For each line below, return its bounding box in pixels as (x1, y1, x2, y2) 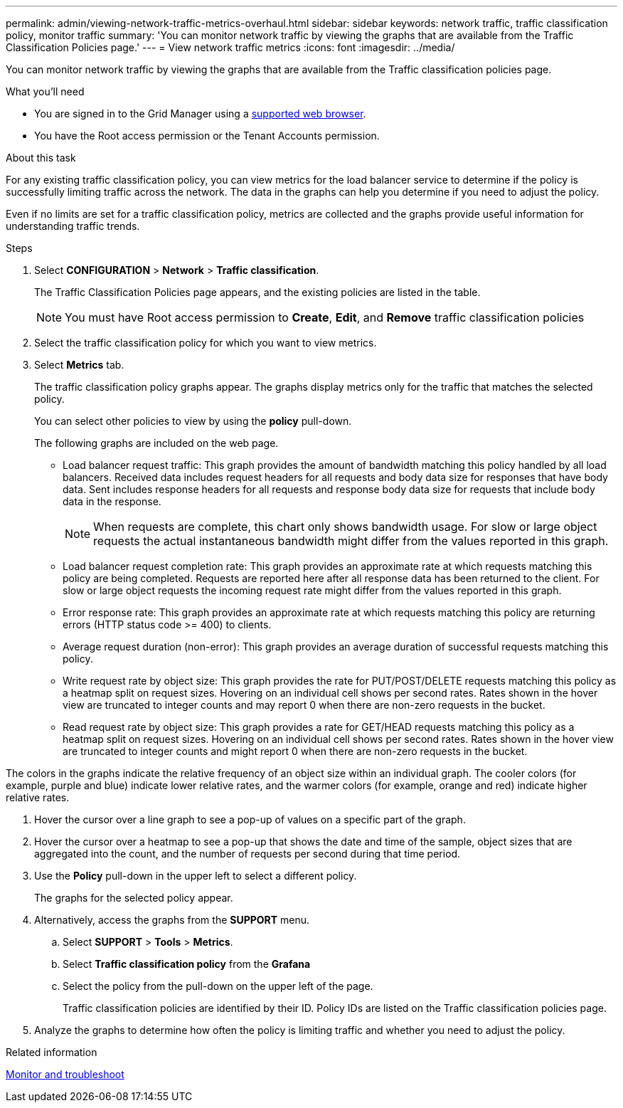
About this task (6, 152, 76, 164)
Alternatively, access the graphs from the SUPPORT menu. (34, 914, 310, 926)
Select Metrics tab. (34, 359, 124, 371)
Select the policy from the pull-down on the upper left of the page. (63, 980, 373, 992)
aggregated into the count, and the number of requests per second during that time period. (34, 848, 461, 860)
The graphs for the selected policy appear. (34, 892, 233, 904)
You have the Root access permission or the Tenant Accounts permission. (34, 130, 380, 142)
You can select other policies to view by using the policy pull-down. (34, 415, 352, 427)
